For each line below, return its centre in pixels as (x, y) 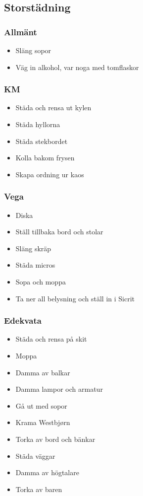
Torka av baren (39, 489)
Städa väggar (35, 456)
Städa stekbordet (42, 141)
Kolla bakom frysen (45, 158)
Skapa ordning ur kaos (50, 174)
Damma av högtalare (47, 472)
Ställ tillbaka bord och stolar (59, 232)
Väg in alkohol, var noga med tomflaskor (77, 67)
